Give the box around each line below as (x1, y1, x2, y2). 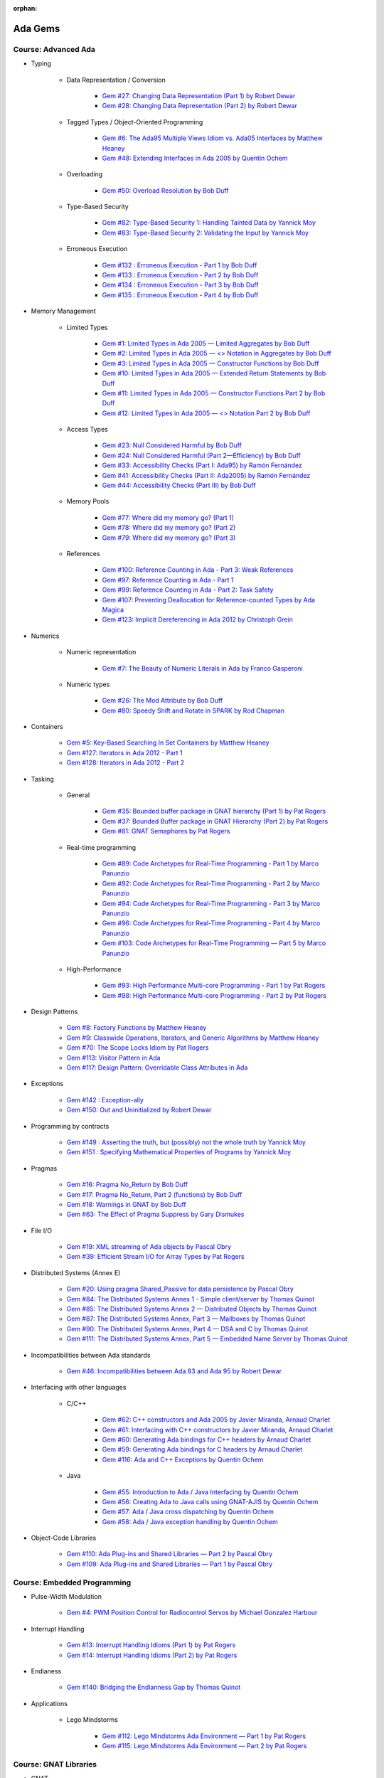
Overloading (66, 170, 103, 179)
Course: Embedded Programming (13, 1577, 132, 1587)
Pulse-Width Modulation (31, 1592, 102, 1600)
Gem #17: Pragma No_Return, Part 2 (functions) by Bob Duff (66, 1190, 242, 1198)
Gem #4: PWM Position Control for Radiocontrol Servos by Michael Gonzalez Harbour (66, 1608, 318, 1617)
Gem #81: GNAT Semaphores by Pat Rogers (102, 827, 230, 836)
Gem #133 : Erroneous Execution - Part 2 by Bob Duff (102, 271, 259, 280)
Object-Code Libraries (31, 1533, 97, 1543)
